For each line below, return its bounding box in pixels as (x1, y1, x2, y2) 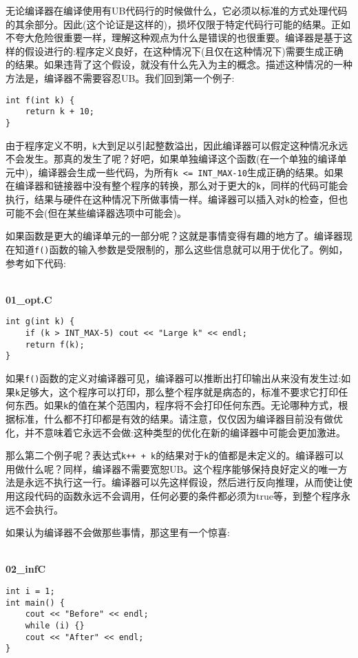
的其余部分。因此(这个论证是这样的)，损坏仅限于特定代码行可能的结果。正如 (6, 17, 350, 31)
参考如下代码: (6, 255, 66, 270)
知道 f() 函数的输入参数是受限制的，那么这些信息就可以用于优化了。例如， (14, 242, 348, 256)
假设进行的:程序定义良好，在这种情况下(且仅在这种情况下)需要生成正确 (24, 43, 344, 58)
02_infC (6, 562, 46, 576)
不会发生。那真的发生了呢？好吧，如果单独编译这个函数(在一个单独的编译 (6, 151, 337, 166)
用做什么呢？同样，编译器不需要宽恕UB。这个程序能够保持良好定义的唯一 (6, 461, 338, 476)
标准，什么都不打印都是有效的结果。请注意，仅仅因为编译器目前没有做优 (14, 411, 343, 425)
